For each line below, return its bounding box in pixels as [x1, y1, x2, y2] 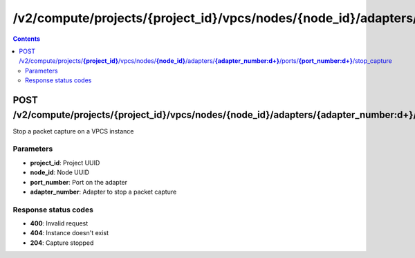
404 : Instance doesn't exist [30, 229, 109, 237]
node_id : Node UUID [30, 168, 90, 176]
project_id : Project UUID [30, 158, 100, 167]
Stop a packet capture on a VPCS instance [12, 127, 134, 135]
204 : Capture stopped [30, 239, 94, 247]
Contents [12, 35, 41, 43]
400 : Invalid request [30, 219, 89, 228]
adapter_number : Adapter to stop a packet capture [30, 187, 177, 196]
